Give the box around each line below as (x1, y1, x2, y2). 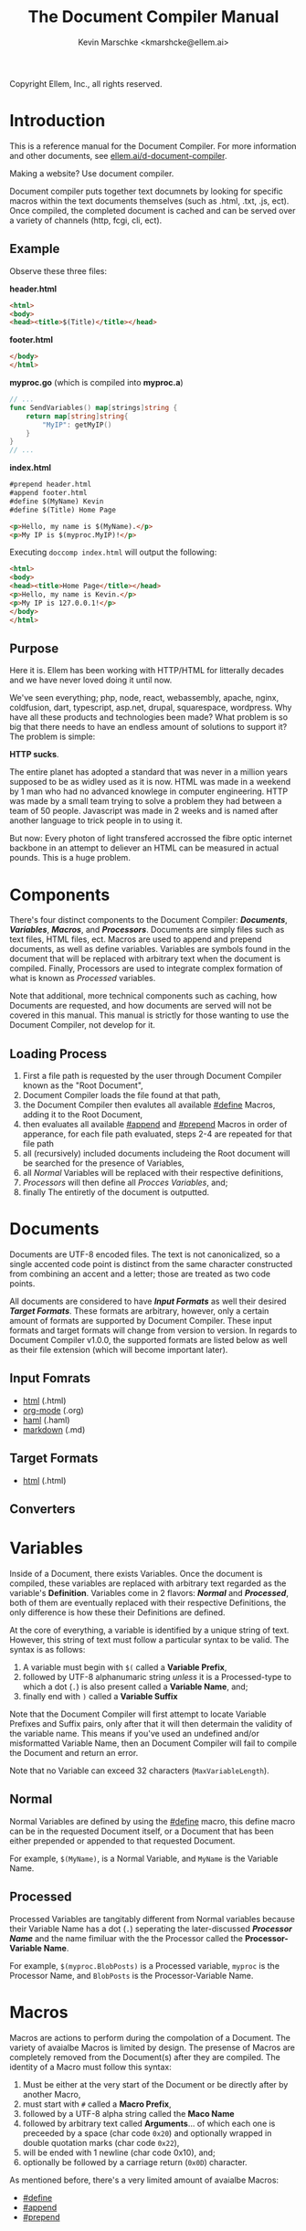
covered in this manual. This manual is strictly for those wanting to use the (9, 1010, 290, 1020)
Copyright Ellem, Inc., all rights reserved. (9, 78, 163, 89)
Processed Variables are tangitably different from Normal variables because (9, 1913, 295, 1924)
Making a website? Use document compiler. (9, 167, 174, 179)
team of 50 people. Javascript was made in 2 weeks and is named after (9, 806, 279, 817)
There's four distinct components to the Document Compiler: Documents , (9, 915, 288, 925)
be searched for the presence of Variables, (22, 1158, 185, 1168)
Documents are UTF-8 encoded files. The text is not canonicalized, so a (9, 1249, 280, 1260)
